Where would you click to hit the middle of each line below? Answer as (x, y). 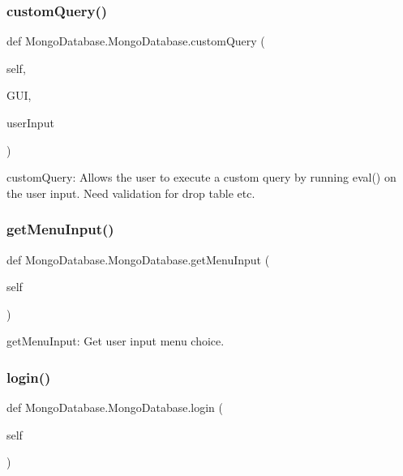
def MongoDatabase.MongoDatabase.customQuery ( (136, 41)
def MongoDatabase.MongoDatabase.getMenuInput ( (138, 259)
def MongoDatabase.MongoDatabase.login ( (115, 407)
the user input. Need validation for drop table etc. (131, 193)
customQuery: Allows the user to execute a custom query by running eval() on (201, 177)
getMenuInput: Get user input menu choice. (116, 341)
